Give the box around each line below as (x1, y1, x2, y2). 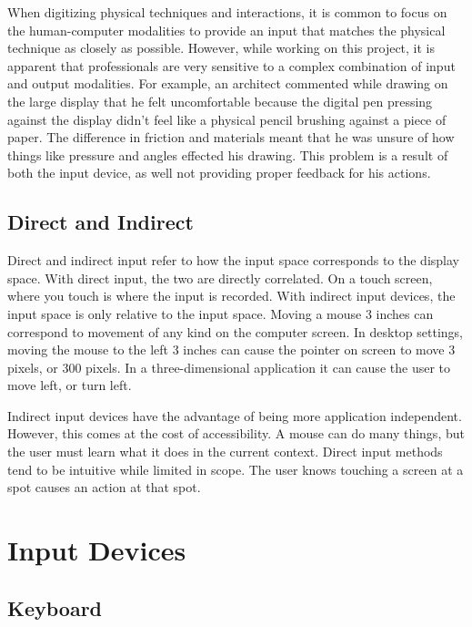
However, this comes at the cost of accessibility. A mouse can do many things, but (7, 424, 465, 443)
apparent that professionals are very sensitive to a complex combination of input (7, 56, 456, 75)
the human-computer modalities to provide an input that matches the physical (7, 20, 446, 39)
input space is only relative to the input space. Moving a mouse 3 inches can (7, 303, 434, 323)
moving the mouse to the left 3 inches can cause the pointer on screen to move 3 (7, 340, 456, 359)
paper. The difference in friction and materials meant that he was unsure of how (7, 128, 455, 147)
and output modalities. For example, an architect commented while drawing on (7, 74, 448, 93)
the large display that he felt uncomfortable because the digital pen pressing (7, 91, 433, 110)
